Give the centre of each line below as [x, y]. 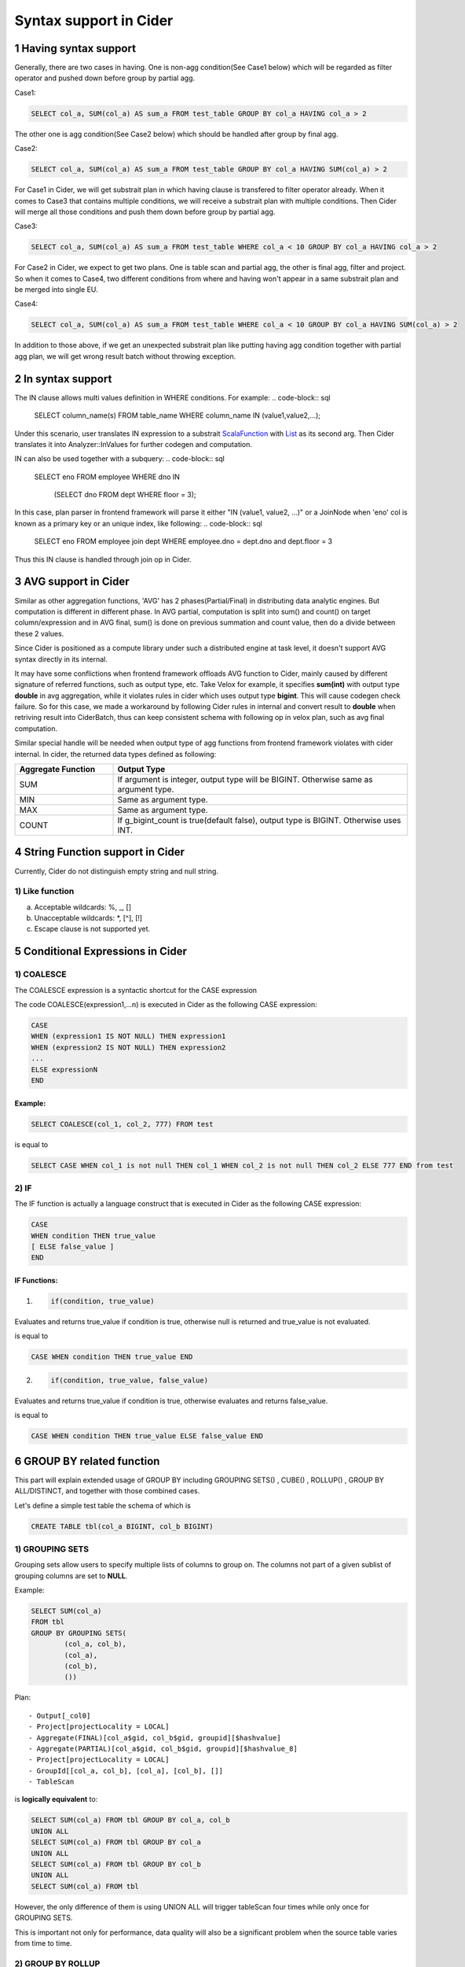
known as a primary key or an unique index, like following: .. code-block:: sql [138, 523]
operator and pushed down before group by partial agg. [105, 78]
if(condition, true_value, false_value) [129, 1380]
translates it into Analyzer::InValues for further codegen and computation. [134, 444]
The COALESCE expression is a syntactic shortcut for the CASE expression [136, 990]
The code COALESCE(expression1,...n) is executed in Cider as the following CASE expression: [166, 1005]
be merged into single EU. [56, 290]
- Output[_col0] [60, 1716]
